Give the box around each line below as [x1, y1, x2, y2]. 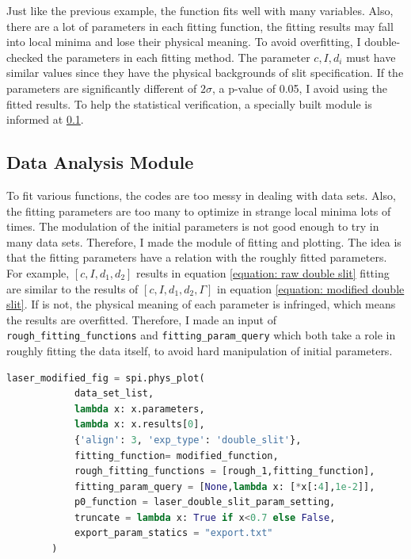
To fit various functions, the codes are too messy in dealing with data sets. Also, [6, 186, 396, 203]
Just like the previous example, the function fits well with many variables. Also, [6, 2, 394, 18]
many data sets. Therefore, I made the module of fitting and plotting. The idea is [6, 233, 401, 250]
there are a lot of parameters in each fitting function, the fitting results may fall [6, 17, 394, 34]
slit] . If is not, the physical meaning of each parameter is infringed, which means [6, 296, 396, 312]
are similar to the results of [6, 280, 139, 297]
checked [6, 48, 44, 65]
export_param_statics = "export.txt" [74, 527, 273, 539]
